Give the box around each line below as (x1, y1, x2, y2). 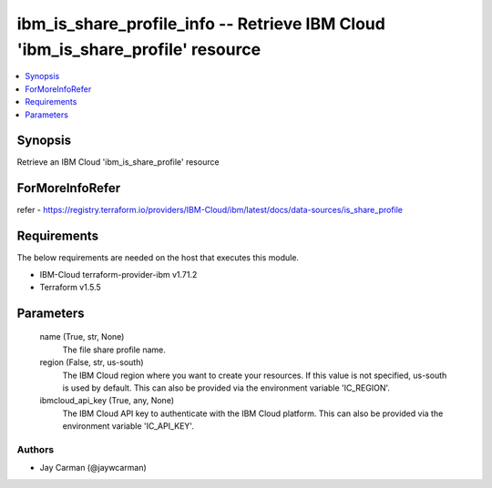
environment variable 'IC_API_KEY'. (62, 421, 195, 432)
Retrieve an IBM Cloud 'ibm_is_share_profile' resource (16, 157, 220, 168)
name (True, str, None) (39, 331, 125, 342)
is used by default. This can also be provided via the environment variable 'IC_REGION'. (62, 382, 391, 393)
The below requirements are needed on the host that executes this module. (16, 252, 300, 263)
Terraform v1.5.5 (39, 282, 102, 293)
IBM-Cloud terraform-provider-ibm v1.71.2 (39, 269, 198, 280)
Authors (16, 442, 55, 455)
